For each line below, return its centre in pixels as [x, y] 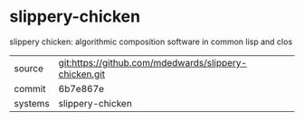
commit [30, 88]
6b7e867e [81, 88]
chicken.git [82, 74]
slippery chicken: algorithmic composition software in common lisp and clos [151, 42]
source [28, 68]
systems [32, 103]
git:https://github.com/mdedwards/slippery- [152, 62]
